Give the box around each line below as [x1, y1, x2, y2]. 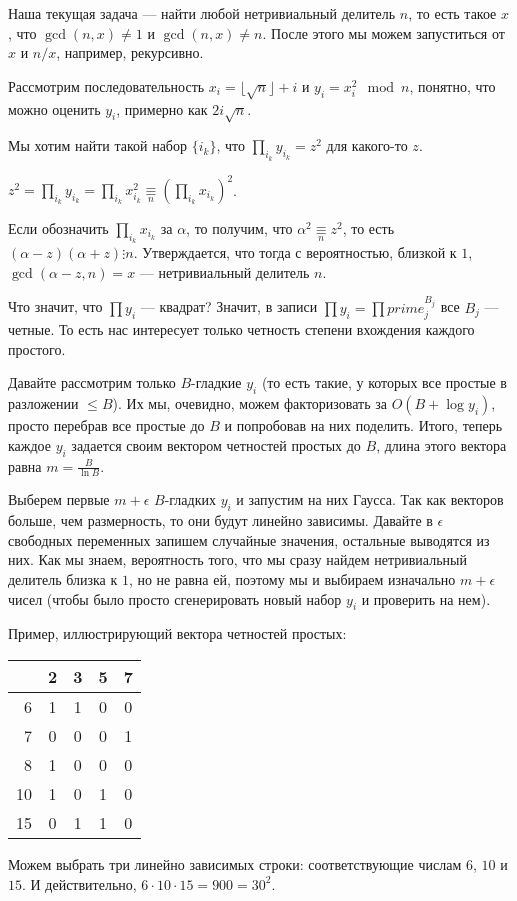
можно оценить [8, 98, 101, 119]
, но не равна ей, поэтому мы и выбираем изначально [128, 569, 456, 590]
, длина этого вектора [376, 434, 507, 455]
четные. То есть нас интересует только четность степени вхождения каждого [8, 319, 475, 340]
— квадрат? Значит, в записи [140, 296, 318, 317]
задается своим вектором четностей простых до [71, 434, 361, 455]
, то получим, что [186, 218, 293, 239]
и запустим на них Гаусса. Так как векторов [236, 489, 504, 510]
